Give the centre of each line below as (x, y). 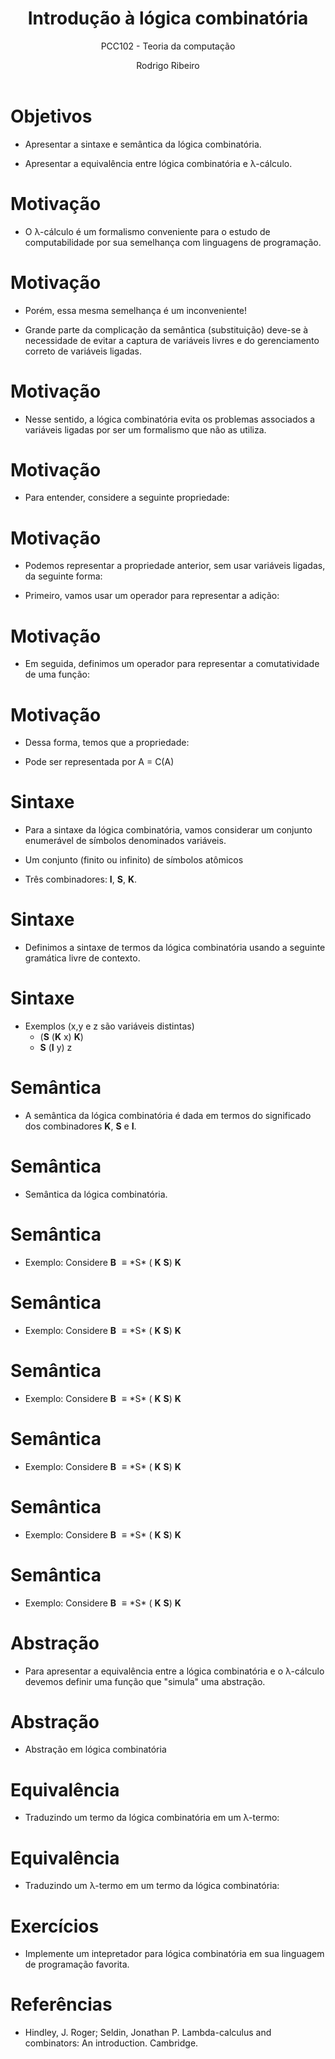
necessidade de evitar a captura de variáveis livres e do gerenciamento (172, 340)
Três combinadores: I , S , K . (81, 879)
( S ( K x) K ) (61, 1037)
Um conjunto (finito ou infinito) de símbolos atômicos (134, 860)
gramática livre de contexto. (82, 958)
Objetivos (51, 116)
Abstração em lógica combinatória (95, 1749)
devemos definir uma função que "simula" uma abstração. (145, 1681)
